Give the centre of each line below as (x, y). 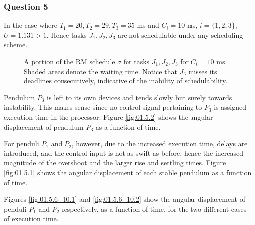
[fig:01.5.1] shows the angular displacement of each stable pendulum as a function (128, 172)
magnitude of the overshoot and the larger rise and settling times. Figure (115, 163)
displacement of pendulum (44, 126)
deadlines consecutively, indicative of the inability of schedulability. (126, 81)
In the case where (31, 25)
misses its (203, 71)
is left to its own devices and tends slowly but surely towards (139, 97)
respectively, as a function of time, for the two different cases (154, 208)
